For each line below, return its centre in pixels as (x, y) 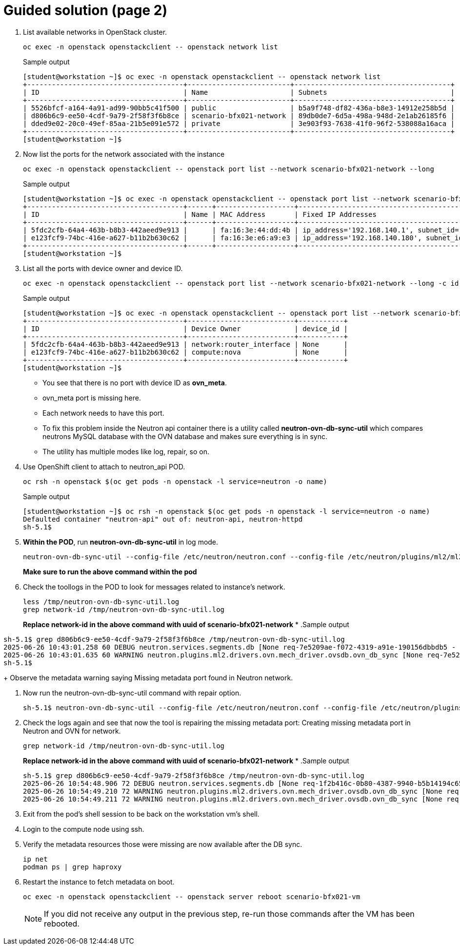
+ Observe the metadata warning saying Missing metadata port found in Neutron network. (148, 677)
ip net (35, 859)
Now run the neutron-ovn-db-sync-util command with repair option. (132, 693)
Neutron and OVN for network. (72, 731)
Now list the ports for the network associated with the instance (124, 154)
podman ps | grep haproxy (72, 867)
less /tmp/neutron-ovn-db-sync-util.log (101, 601)
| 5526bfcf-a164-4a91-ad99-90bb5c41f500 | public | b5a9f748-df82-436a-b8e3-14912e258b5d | (239, 108)
